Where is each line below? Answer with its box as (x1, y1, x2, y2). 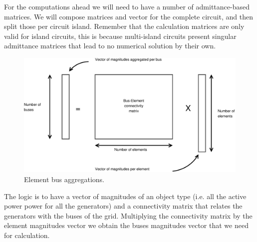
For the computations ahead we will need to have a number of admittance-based (4, 1, 250, 11)
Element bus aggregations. (24, 174, 104, 184)
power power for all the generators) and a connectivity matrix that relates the (4, 201, 243, 211)
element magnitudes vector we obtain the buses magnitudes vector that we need (4, 220, 249, 231)
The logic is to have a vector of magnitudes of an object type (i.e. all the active (4, 191, 247, 201)
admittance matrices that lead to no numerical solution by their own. (4, 40, 216, 51)
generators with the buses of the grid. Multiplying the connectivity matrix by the (4, 210, 253, 221)
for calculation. (4, 230, 50, 240)
